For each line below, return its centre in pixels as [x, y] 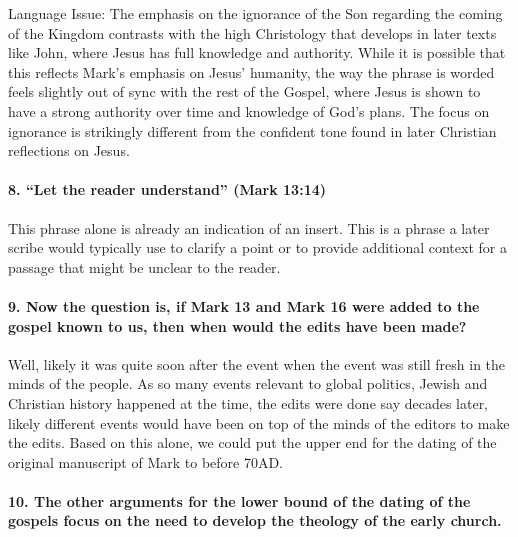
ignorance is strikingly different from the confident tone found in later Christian [252, 130]
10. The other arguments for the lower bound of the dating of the [239, 500]
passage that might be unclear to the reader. [144, 266]
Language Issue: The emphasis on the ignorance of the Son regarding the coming [255, 13]
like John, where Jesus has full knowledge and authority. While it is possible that [257, 52]
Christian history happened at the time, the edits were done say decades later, [248, 402]
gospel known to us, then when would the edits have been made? [237, 325]
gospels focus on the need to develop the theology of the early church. [255, 520]
